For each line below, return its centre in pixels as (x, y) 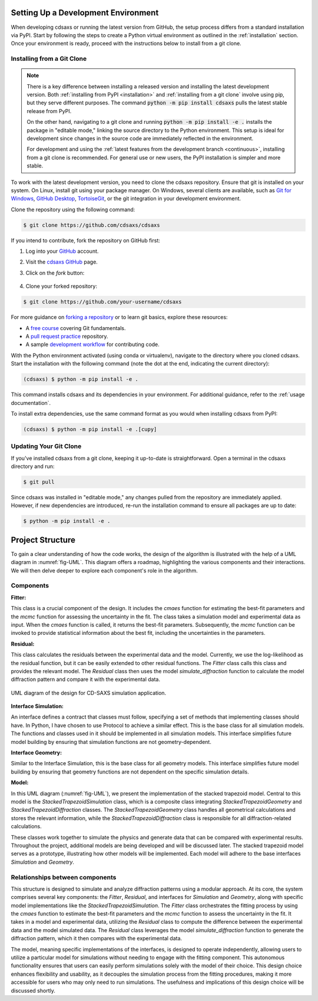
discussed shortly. (33, 990)
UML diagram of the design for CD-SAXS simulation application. (89, 693)
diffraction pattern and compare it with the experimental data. (85, 679)
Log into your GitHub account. (62, 251)
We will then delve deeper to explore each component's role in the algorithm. (104, 570)
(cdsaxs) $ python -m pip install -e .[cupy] (90, 429)
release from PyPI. (49, 111)
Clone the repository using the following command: (73, 209)
